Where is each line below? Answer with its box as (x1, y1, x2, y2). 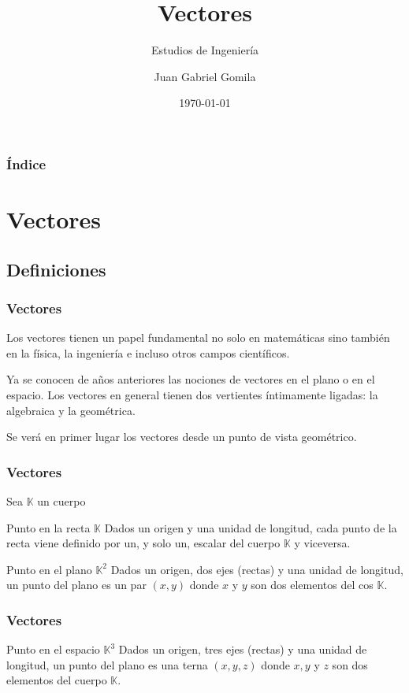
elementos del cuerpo (6, 672, 107, 688)
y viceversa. (294, 535, 351, 551)
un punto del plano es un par (6, 576, 147, 593)
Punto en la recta (6, 519, 91, 535)
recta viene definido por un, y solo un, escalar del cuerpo (6, 535, 281, 551)
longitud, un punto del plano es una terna (6, 656, 208, 673)
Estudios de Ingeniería (151, 42, 259, 58)
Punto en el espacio (6, 641, 100, 658)
